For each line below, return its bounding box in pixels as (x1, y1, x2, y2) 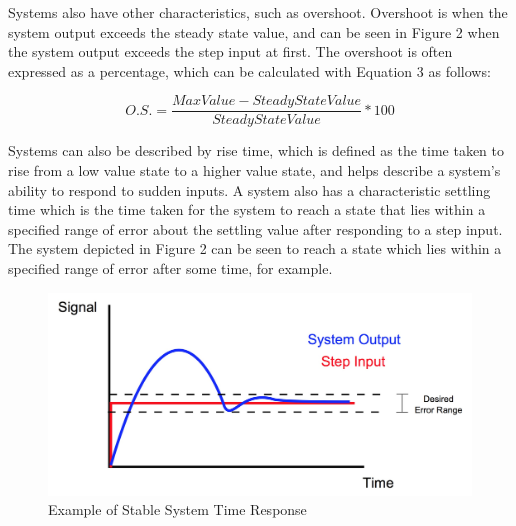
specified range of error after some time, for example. (8, 258, 333, 278)
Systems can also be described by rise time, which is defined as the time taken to (8, 140, 504, 161)
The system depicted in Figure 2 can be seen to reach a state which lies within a (8, 238, 502, 259)
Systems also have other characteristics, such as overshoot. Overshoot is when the (8, 2, 508, 22)
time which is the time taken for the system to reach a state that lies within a (8, 199, 486, 220)
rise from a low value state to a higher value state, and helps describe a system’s (8, 160, 501, 181)
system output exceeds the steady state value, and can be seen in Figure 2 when (8, 21, 500, 42)
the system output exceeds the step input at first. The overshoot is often (8, 41, 453, 62)
